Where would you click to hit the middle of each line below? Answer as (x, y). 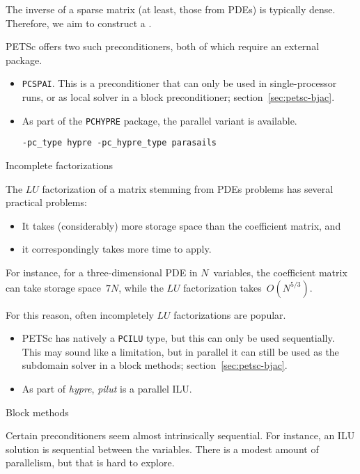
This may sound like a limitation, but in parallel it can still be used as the (180, 351)
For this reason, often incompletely (80, 314)
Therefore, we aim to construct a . (79, 23)
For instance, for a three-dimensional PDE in (102, 272)
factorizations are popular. (230, 314)
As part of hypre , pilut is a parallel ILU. (107, 388)
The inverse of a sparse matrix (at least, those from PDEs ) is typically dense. (171, 9)
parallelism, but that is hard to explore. (90, 463)
